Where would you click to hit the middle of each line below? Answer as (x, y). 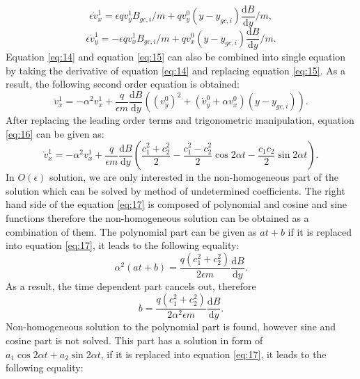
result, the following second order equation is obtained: (123, 84)
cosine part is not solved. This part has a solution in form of (134, 340)
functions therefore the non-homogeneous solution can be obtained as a (157, 217)
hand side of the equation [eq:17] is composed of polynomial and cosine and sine (177, 204)
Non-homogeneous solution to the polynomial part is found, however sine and (171, 326)
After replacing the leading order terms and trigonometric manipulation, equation (180, 119)
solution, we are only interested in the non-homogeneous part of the (194, 177)
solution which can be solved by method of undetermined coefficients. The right (175, 190)
